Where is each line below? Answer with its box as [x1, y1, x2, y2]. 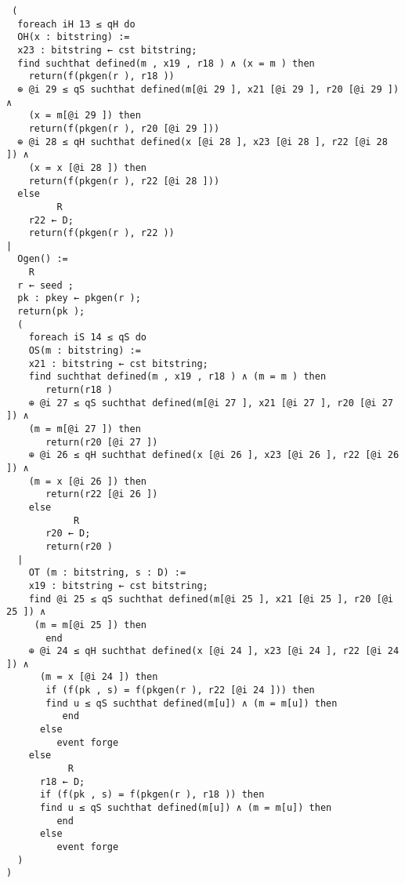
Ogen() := [17, 253, 68, 265]
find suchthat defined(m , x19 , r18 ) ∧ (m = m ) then [28, 371, 327, 383]
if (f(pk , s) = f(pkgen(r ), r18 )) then [39, 789, 265, 801]
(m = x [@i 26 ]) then [28, 475, 146, 487]
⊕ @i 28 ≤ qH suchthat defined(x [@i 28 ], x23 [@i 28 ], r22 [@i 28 [17, 136, 388, 147]
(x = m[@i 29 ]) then [28, 110, 141, 122]
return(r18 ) [45, 384, 114, 396]
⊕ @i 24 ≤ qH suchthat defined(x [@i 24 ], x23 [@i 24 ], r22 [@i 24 [28, 645, 400, 657]
